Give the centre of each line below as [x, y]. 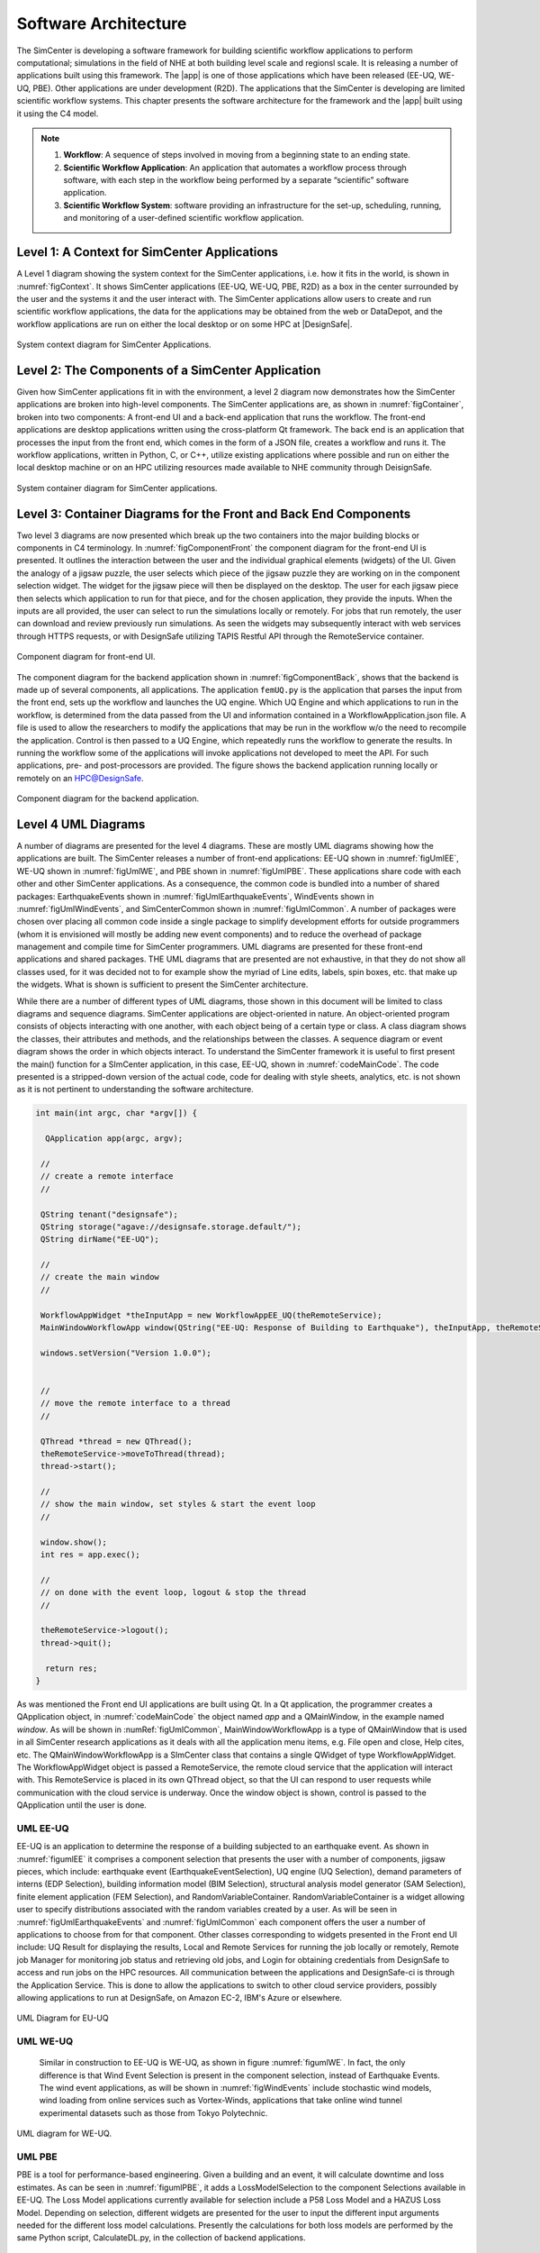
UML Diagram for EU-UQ [63, 2018]
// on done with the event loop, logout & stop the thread [174, 1592]
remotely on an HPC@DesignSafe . [80, 778]
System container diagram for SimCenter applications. [117, 488]
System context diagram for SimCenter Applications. [114, 345]
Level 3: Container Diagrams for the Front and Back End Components [214, 514]
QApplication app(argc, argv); [114, 1139]
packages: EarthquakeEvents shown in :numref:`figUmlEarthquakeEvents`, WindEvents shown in [195, 896]
